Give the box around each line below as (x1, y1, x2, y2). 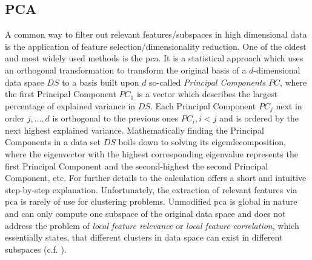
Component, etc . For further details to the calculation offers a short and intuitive (5, 171, 307, 184)
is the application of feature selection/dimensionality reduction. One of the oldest (5, 39, 307, 52)
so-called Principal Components (149, 75, 266, 88)
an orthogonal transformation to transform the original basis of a (5, 63, 247, 76)
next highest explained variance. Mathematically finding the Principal (5, 123, 264, 136)
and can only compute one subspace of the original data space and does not (5, 207, 286, 219)
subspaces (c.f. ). (5, 242, 67, 255)
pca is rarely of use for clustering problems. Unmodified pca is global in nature (5, 195, 297, 208)
